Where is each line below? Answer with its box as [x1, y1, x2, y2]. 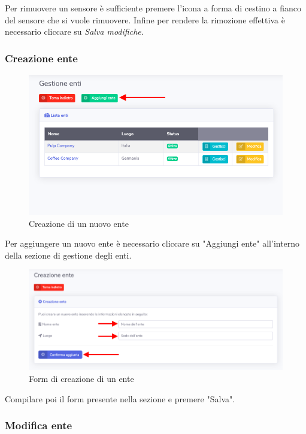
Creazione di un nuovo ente [29, 217, 129, 229]
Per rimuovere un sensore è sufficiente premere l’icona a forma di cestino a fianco [5, 2, 301, 14]
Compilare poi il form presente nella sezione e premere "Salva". [5, 392, 235, 405]
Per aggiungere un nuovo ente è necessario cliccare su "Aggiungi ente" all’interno [5, 237, 300, 250]
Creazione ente [5, 50, 78, 65]
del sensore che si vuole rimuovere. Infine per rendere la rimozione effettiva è [5, 13, 285, 26]
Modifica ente [5, 418, 72, 433]
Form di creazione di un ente [29, 372, 134, 384]
